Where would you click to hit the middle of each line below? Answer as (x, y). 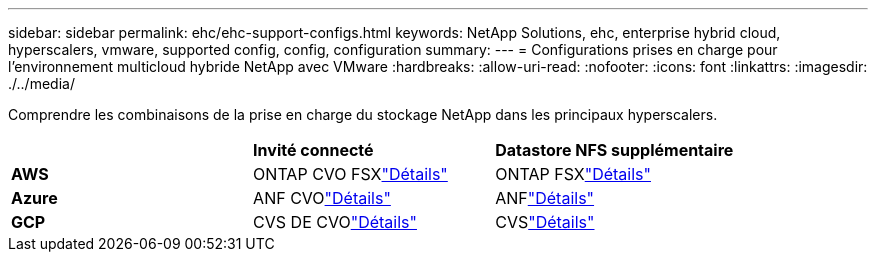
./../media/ (41, 83)
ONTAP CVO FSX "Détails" (350, 174)
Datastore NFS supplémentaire (614, 150)
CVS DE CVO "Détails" (335, 222)
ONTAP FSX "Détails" (573, 174)
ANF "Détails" (545, 198)
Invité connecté (313, 150)
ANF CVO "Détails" (322, 198)
